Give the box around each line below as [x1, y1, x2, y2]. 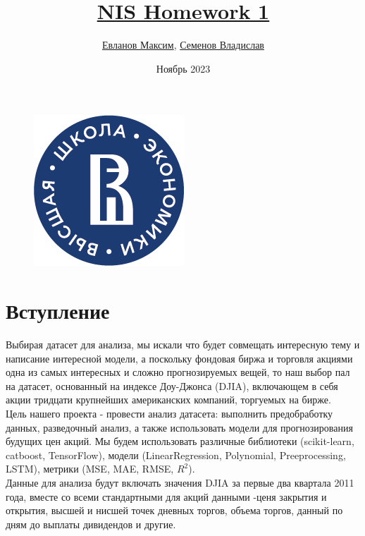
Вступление [6, 296, 110, 325]
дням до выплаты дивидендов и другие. [6, 516, 176, 531]
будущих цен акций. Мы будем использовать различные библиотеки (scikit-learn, [6, 434, 354, 449]
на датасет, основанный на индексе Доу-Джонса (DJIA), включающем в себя [6, 378, 338, 393]
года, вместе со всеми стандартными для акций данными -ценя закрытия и [6, 489, 327, 504]
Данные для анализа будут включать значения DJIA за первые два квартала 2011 [6, 475, 354, 489]
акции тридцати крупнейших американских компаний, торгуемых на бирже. [6, 392, 331, 407]
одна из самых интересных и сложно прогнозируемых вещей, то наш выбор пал [6, 365, 350, 379]
